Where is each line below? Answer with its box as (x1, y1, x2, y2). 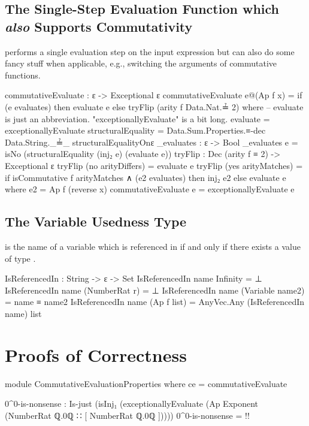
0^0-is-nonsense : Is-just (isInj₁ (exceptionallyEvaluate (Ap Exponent (5, 397, 259, 410)
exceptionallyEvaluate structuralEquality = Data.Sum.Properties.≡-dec (5, 124, 266, 137)
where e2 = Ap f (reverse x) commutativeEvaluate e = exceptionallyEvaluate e (5, 183, 295, 195)
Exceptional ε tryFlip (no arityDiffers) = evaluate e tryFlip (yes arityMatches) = (5, 159, 303, 171)
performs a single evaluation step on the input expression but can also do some (5, 45, 295, 58)
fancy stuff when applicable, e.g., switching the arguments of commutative (5, 57, 277, 70)
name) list (5, 307, 42, 319)
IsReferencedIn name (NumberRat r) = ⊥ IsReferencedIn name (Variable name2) (5, 283, 305, 296)
